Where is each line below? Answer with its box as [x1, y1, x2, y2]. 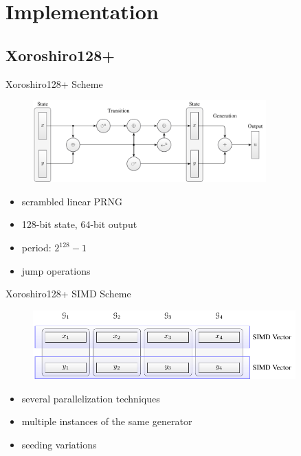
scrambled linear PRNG [21, 194, 122, 208]
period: [21, 240, 52, 254]
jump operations [21, 263, 91, 277]
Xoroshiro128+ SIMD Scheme [5, 286, 131, 301]
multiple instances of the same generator [21, 414, 192, 429]
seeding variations [21, 437, 97, 451]
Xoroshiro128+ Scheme [5, 76, 103, 91]
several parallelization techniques [21, 391, 160, 405]
